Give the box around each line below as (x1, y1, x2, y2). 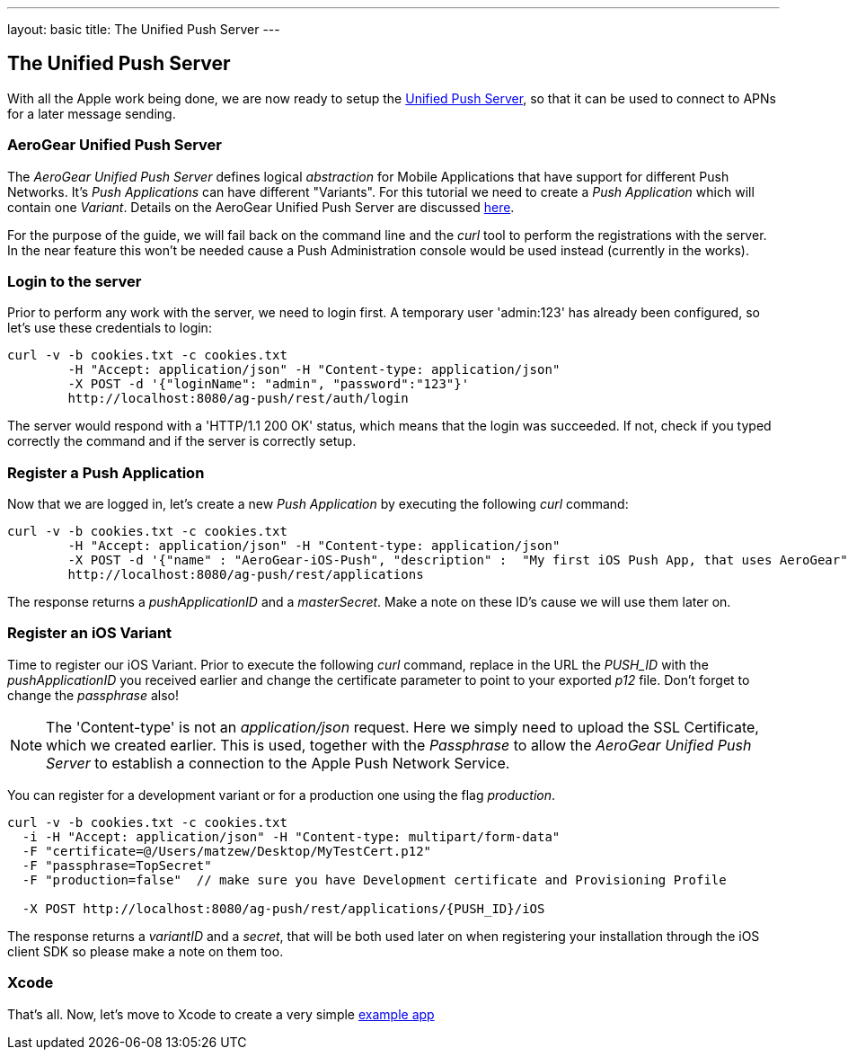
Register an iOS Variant (7, 624, 172, 643)
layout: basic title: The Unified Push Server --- (7, 22, 280, 37)
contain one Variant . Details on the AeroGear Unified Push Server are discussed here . (7, 199, 515, 215)
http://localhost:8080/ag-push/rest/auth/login (67, 391, 409, 406)
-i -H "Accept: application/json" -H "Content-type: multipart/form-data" (22, 829, 561, 844)
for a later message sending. (7, 105, 176, 121)
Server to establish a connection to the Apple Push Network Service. (46, 753, 510, 772)
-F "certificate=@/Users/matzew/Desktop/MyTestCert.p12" (22, 843, 432, 858)
